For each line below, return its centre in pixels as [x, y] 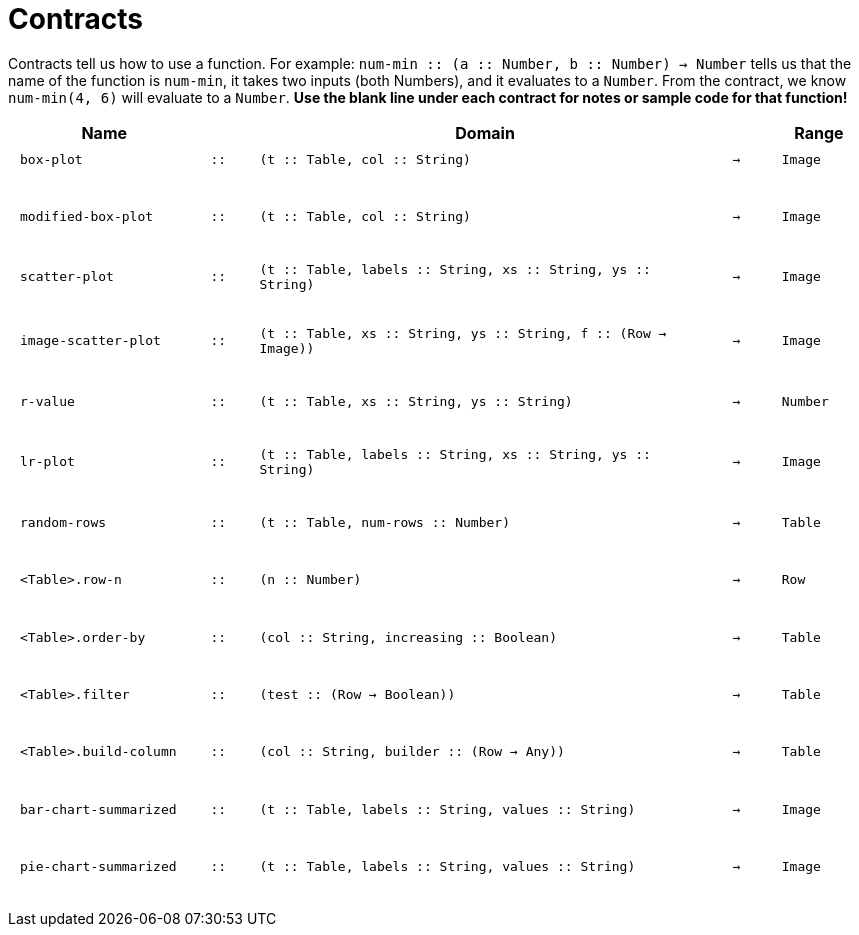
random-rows [63, 523]
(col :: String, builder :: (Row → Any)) [412, 752]
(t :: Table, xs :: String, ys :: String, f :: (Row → [463, 333]
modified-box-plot [87, 216]
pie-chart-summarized [98, 866]
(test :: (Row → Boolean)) [357, 694]
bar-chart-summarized [98, 809]
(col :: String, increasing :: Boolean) [408, 637]
